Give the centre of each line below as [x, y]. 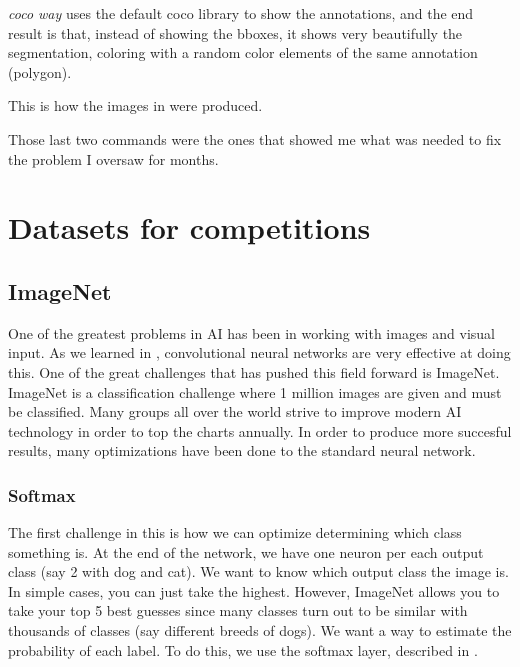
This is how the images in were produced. [135, 105]
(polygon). [40, 71]
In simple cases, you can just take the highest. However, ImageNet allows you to [254, 590]
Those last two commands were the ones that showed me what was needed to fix [255, 138]
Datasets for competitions [189, 227]
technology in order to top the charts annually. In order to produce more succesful [260, 430]
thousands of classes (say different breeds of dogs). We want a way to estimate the [260, 630]
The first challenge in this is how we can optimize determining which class [235, 532]
